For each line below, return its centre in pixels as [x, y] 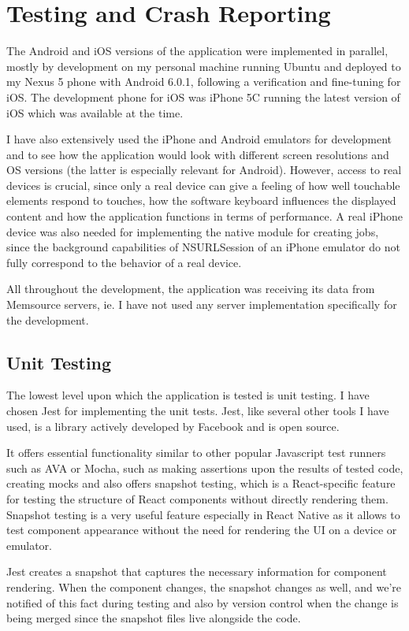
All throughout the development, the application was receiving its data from [191, 289]
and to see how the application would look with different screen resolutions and [198, 154]
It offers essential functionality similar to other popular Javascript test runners [196, 453]
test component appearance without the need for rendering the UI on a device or [202, 530]
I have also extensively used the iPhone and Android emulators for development [199, 139]
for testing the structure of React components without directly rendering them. [197, 498]
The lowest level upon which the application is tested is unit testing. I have [188, 395]
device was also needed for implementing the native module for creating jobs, [193, 231]
